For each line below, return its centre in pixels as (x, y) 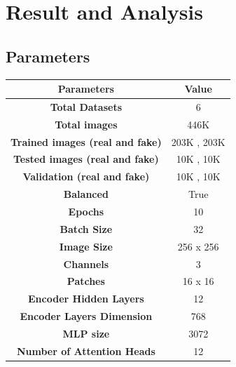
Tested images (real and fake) (86, 159)
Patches (86, 281)
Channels (86, 263)
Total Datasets (86, 106)
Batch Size (86, 228)
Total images (86, 124)
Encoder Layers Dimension (86, 316)
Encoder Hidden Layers (86, 299)
